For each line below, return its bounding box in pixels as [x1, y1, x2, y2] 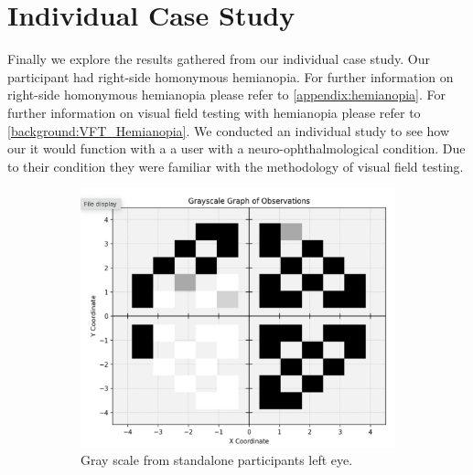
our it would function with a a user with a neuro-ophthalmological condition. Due [7, 139, 466, 158]
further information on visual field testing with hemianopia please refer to [7, 102, 421, 121]
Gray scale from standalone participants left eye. [81, 450, 353, 470]
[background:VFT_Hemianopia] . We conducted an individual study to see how [7, 121, 450, 140]
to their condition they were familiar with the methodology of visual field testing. [7, 156, 464, 175]
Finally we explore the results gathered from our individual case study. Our [7, 49, 430, 69]
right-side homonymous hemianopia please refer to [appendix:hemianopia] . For [7, 85, 446, 104]
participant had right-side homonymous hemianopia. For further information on [7, 67, 454, 86]
